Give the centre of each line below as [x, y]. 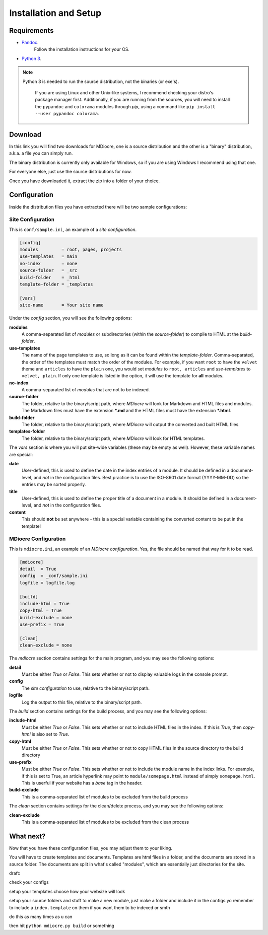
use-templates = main [49, 256]
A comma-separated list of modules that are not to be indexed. [86, 390]
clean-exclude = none [46, 645]
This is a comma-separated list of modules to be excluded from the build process [105, 796]
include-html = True [44, 604]
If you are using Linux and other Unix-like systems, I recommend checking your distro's [124, 93]
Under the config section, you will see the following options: [70, 318]
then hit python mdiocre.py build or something [62, 926]
